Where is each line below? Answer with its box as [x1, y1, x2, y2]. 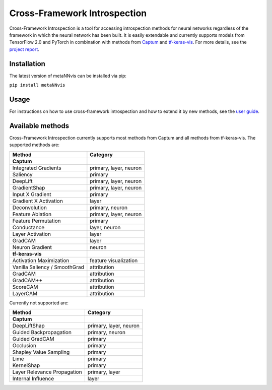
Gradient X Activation [12, 197, 63, 204]
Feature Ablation [12, 211, 52, 218]
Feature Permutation [12, 217, 61, 224]
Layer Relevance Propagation [12, 368, 83, 375]
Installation [9, 59, 45, 68]
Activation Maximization [12, 257, 70, 264]
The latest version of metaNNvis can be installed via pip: [9, 73, 127, 79]
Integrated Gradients [12, 164, 61, 171]
